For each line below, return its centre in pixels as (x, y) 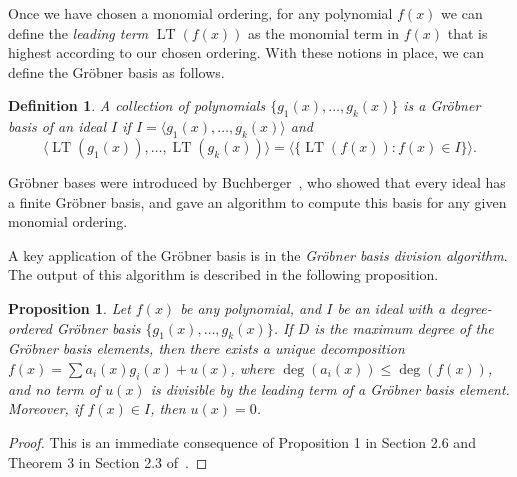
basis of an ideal (57, 126)
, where (252, 367)
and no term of (54, 388)
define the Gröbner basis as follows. (116, 71)
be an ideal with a (391, 307)
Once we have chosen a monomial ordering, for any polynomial (200, 13)
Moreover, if (45, 408)
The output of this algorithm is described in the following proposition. (223, 274)
